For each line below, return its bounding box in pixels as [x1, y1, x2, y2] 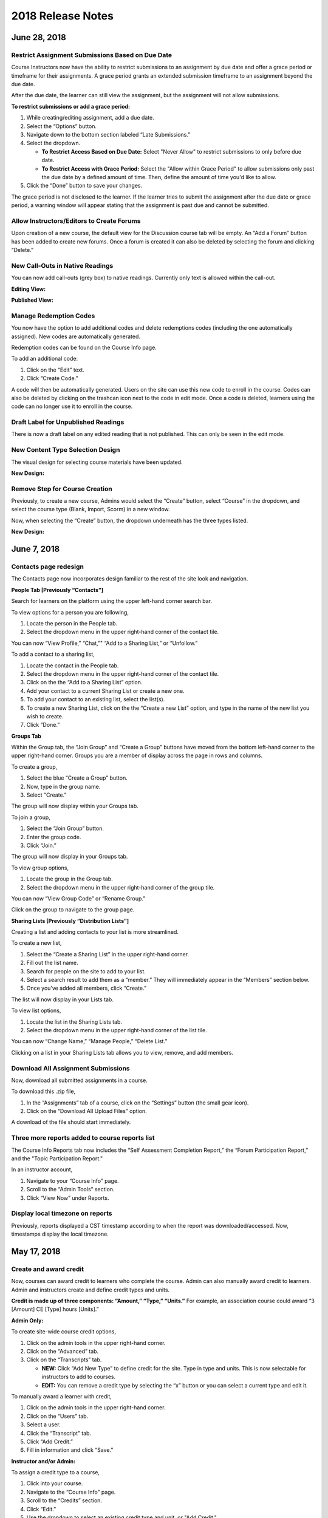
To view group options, [11, 864, 69, 871]
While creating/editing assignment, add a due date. [26, 114, 154, 121]
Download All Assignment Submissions [11, 1064, 130, 1072]
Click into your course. [26, 1480, 83, 1487]
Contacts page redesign [11, 562, 84, 571]
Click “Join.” [26, 842, 57, 849]
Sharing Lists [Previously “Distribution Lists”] [11, 917, 129, 924]
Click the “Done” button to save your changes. [26, 182, 143, 189]
